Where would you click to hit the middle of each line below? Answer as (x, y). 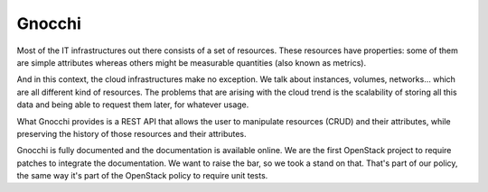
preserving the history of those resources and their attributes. (132, 133)
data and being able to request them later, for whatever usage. (133, 105)
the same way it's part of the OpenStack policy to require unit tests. (142, 176)
